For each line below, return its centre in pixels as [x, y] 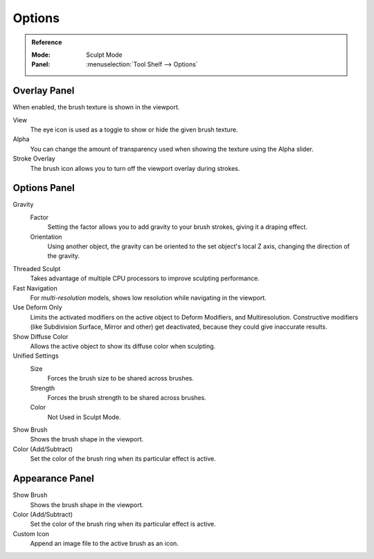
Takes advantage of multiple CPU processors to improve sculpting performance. [145, 278]
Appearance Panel [54, 478]
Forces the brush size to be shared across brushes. [121, 378]
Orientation [46, 237]
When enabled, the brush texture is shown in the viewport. [96, 107]
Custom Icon [31, 533]
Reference [47, 42]
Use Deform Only [37, 307]
